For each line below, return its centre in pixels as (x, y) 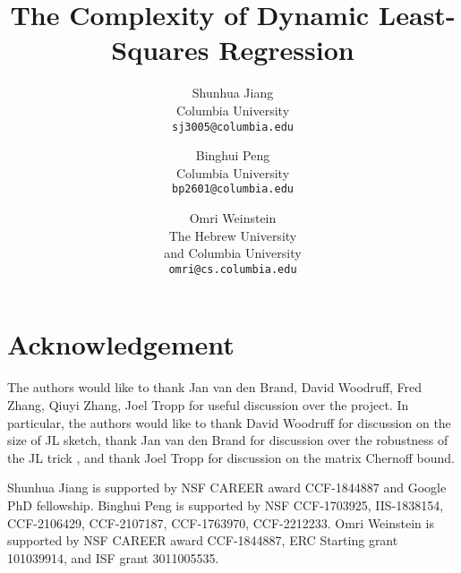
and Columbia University (233, 253)
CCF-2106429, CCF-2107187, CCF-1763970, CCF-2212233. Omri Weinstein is (221, 522)
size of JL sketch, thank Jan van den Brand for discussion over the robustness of (228, 440)
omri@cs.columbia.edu (233, 269)
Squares (160, 50)
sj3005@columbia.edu (233, 127)
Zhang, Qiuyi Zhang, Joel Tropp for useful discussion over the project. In (208, 404)
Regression (286, 50)
